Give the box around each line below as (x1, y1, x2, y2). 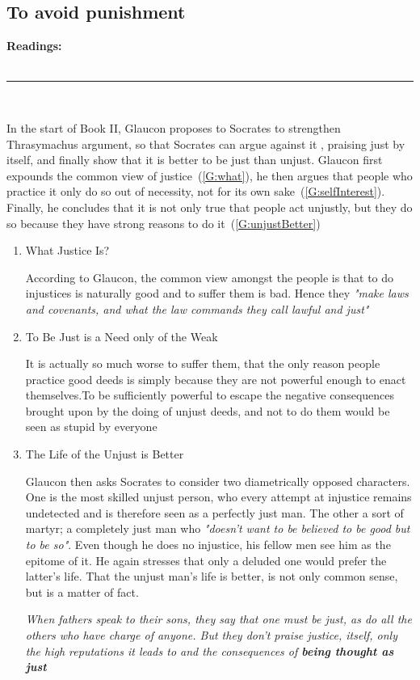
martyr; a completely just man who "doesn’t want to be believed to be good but (25, 520, 410, 537)
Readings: (6, 37, 62, 54)
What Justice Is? (25, 242, 110, 259)
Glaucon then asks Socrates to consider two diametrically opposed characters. (25, 472, 410, 489)
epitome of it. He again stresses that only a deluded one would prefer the (25, 551, 387, 568)
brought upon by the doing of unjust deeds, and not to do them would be (25, 402, 390, 419)
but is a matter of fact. (25, 583, 139, 600)
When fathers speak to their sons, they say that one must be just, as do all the (25, 610, 412, 627)
